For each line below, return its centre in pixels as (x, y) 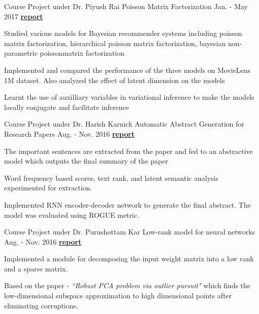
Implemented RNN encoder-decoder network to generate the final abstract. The (127, 204)
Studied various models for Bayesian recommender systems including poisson (123, 33)
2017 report (24, 16)
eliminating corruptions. (41, 305)
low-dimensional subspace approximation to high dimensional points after (118, 296)
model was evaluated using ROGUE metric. (72, 214)
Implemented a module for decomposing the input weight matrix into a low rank (129, 259)
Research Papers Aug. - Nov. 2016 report (70, 133)
